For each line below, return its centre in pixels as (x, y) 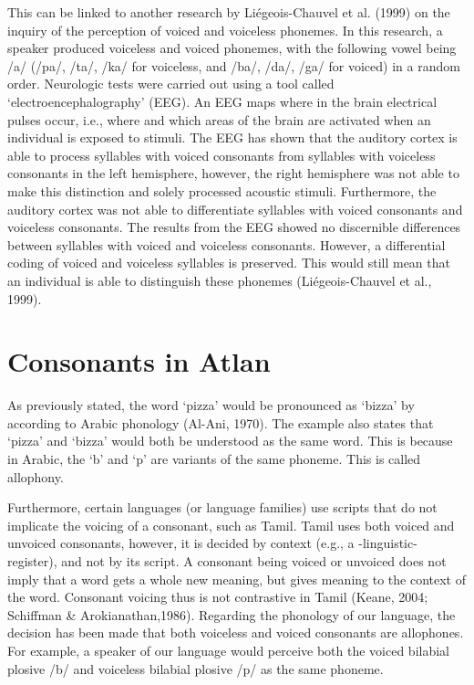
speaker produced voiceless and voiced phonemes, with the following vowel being (232, 48)
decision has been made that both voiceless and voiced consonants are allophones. (236, 632)
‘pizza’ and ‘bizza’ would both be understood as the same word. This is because (230, 441)
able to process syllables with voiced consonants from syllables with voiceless (222, 155)
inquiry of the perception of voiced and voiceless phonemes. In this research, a (225, 30)
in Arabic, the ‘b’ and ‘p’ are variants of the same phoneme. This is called (214, 458)
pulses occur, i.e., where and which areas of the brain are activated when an (219, 119)
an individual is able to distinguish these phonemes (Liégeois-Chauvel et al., (220, 280)
